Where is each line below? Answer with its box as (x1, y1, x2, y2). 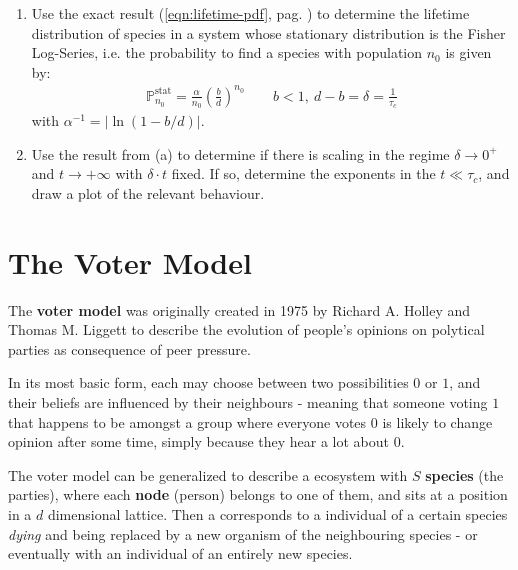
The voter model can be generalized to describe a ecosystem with (8, 464, 408, 485)
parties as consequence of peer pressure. (8, 338, 251, 359)
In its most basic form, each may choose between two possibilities (8, 372, 409, 393)
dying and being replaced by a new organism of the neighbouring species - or (8, 523, 478, 544)
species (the (425, 464, 504, 485)
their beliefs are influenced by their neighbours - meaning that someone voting (8, 392, 488, 413)
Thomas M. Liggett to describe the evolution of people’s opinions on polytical (8, 319, 485, 340)
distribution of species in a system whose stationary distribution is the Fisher (31, 22, 506, 43)
